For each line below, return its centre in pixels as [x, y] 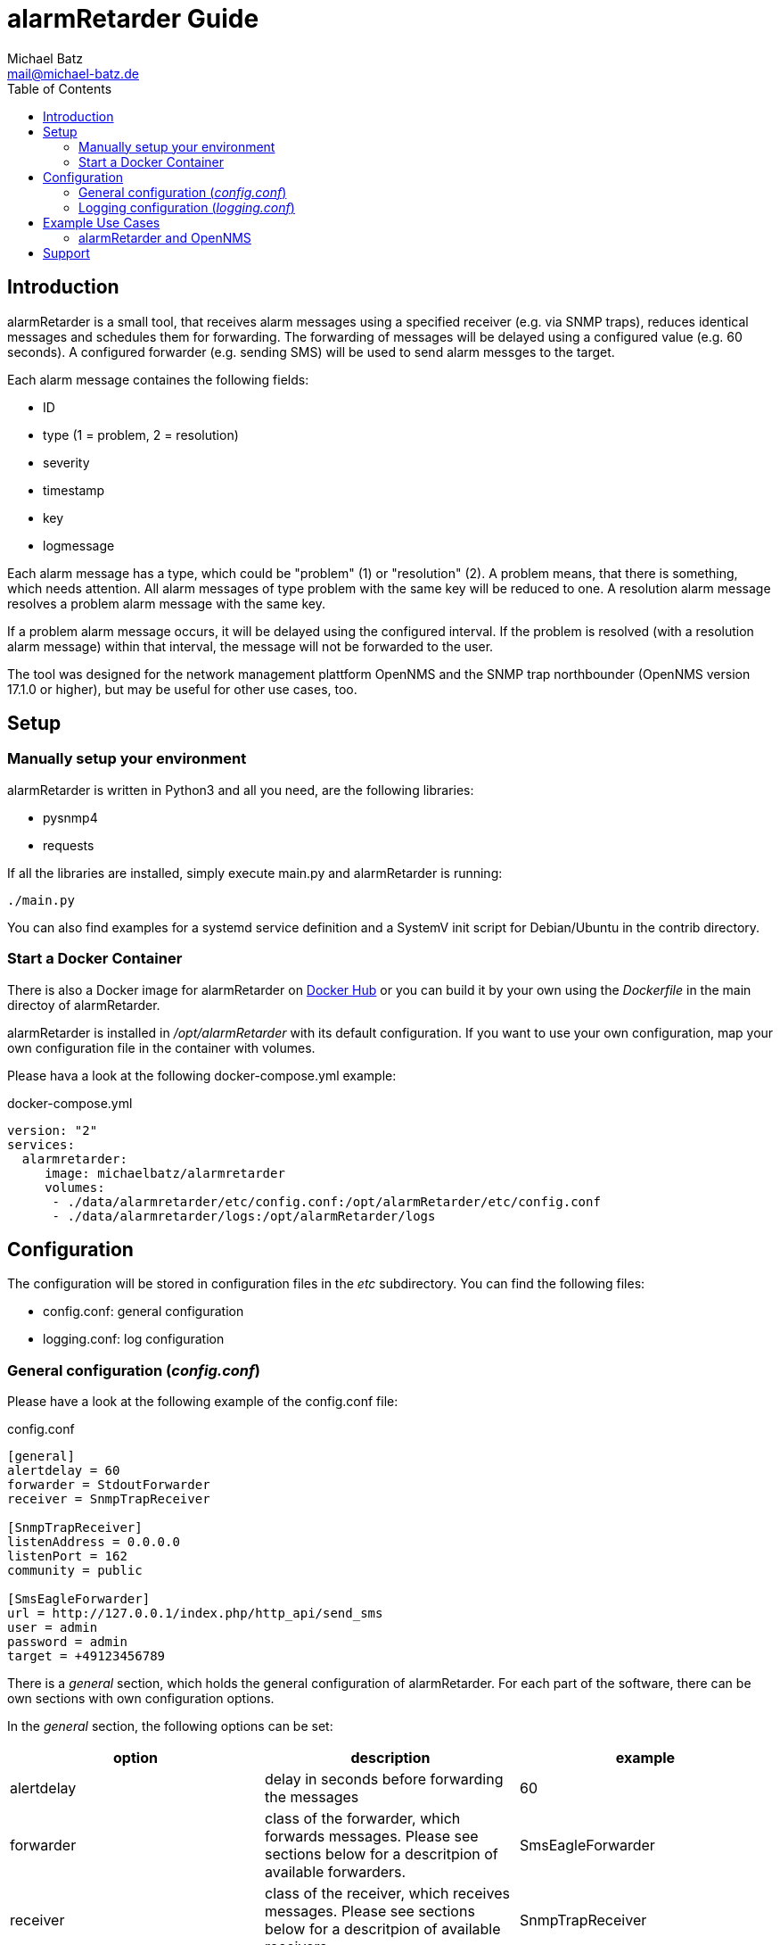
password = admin [67, 1642]
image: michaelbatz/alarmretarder [165, 1173]
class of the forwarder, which [362, 1819]
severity [66, 462]
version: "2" [53, 1130]
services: [41, 1144]
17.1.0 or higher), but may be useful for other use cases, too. [182, 689]
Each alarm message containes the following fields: [158, 379]
